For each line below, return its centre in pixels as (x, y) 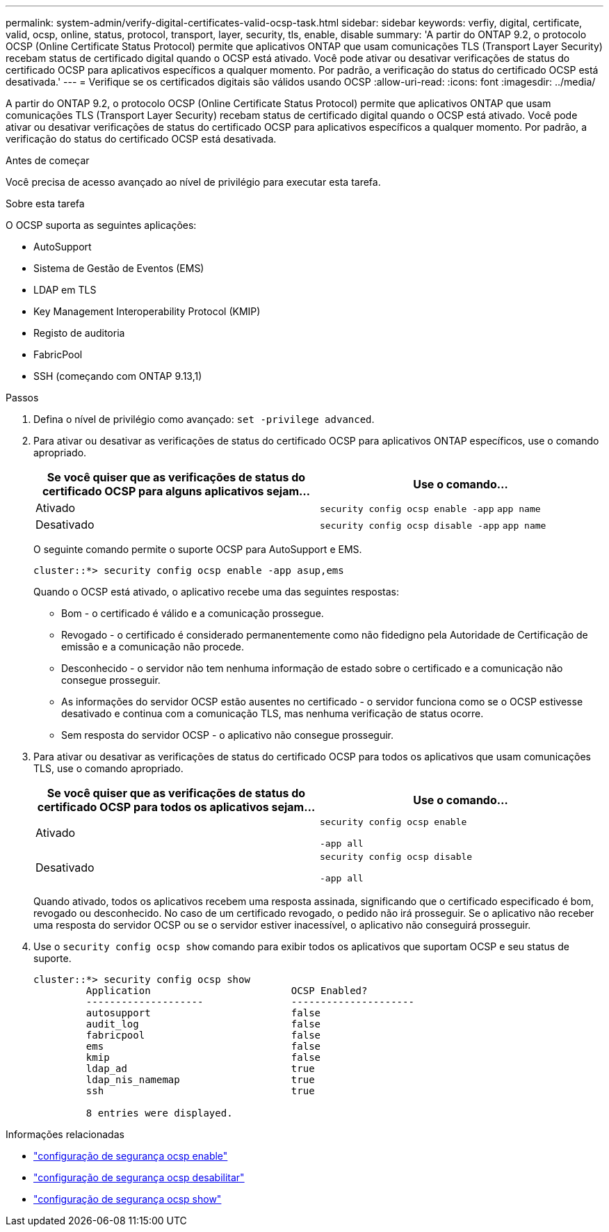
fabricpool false (203, 1035)
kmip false (203, 1057)
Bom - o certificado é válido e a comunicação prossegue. (193, 613)
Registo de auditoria (79, 333)
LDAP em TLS (65, 290)
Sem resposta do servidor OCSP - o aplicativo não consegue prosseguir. (228, 735)
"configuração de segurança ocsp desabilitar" (139, 1177)
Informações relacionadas (65, 1134)
